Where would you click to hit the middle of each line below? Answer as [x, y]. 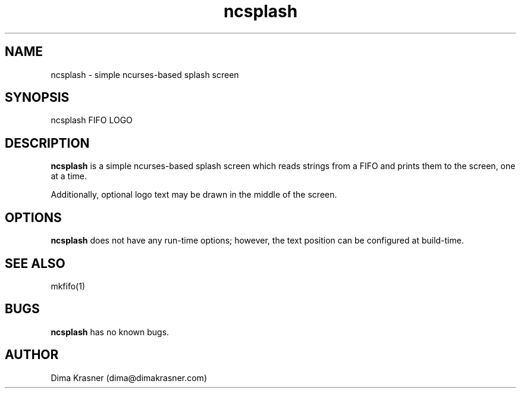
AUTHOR [32, 355]
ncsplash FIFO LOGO [92, 120]
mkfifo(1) [68, 286]
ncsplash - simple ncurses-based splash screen [145, 74]
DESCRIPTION [47, 143]
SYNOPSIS [37, 98]
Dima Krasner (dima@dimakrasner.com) [129, 378]
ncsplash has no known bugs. [110, 332]
